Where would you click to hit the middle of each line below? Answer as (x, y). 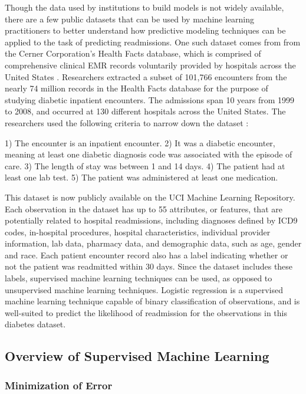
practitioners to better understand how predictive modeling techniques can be (145, 30)
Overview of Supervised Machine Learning (137, 356)
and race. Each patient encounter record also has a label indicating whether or (147, 255)
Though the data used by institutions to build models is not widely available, (144, 7)
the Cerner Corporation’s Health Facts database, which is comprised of (133, 53)
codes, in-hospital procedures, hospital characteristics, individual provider (138, 232)
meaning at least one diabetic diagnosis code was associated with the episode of (149, 154)
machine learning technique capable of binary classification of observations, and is (152, 301)
